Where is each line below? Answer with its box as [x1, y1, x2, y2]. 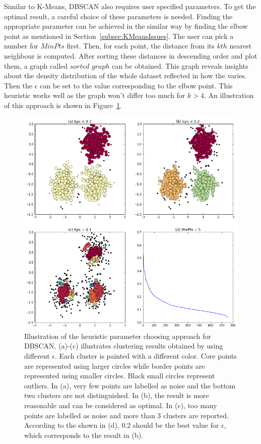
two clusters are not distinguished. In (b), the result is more [24, 390, 209, 401]
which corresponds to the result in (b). [24, 429, 144, 440]
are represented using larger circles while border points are [24, 360, 205, 371]
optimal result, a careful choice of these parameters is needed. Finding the [4, 11, 233, 21]
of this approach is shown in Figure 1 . [4, 100, 122, 110]
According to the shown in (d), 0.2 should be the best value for [24, 420, 219, 430]
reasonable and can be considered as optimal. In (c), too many [24, 400, 217, 410]
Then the [4, 80, 32, 90]
